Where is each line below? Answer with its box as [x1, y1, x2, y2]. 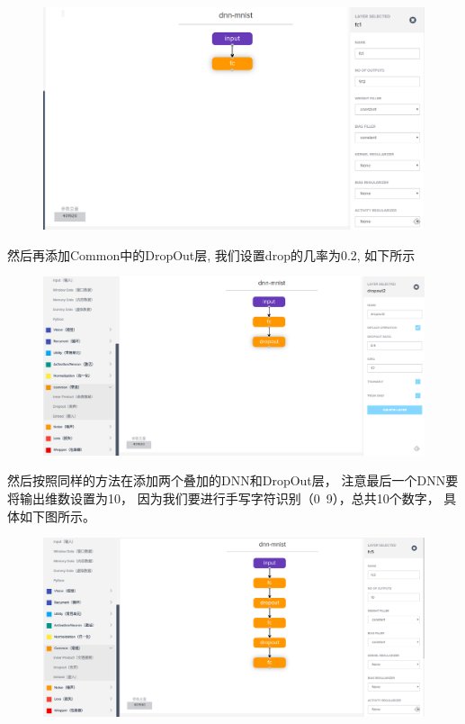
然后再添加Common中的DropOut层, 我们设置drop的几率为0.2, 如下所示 [7, 245, 416, 264]
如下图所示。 [19, 506, 95, 525]
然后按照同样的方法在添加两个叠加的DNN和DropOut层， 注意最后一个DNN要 [7, 471, 459, 490]
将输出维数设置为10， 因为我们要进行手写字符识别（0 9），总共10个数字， [7, 489, 440, 508]
